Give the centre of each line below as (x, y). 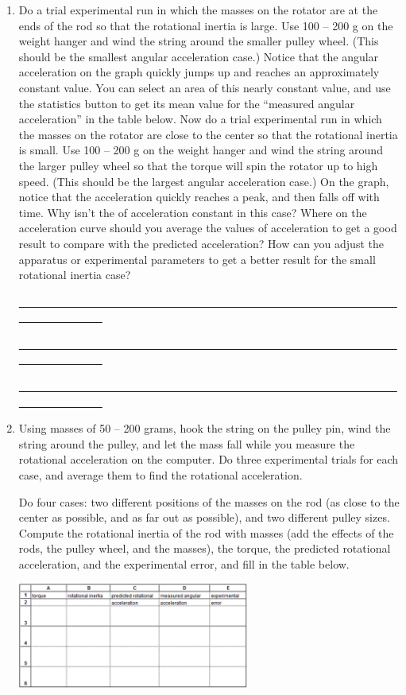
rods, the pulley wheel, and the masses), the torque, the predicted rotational (205, 548)
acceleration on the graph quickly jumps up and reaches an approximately (199, 72)
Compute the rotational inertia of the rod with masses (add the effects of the (206, 532)
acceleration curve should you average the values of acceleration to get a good (208, 228)
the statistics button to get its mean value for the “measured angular (187, 103)
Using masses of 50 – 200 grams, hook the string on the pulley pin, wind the (205, 428)
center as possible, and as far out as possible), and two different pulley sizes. (204, 517)
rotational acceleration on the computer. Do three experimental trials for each (209, 459)
